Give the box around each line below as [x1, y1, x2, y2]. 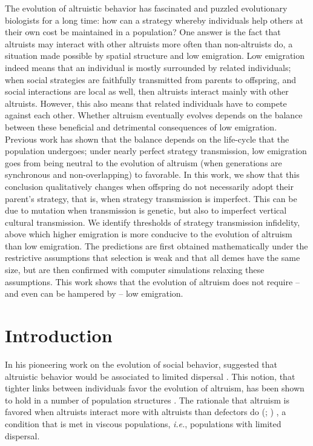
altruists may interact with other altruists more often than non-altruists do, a [5, 37, 293, 50]
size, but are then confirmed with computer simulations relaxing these [5, 263, 265, 276]
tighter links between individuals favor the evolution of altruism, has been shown [5, 382, 305, 394]
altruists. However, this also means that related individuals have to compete [5, 96, 287, 109]
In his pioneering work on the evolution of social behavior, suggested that [5, 357, 278, 370]
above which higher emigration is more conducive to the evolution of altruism [5, 228, 292, 240]
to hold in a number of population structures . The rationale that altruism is [5, 393, 289, 406]
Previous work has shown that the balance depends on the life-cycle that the [5, 132, 289, 145]
